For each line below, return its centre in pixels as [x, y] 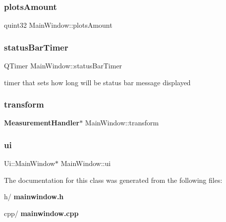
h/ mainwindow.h [34, 196]
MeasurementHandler [42, 123]
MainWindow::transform [122, 123]
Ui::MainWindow [30, 163]
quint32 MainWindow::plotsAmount [58, 25]
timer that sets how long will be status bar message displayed [97, 82]
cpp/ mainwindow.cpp [41, 213]
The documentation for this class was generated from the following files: [113, 180]
